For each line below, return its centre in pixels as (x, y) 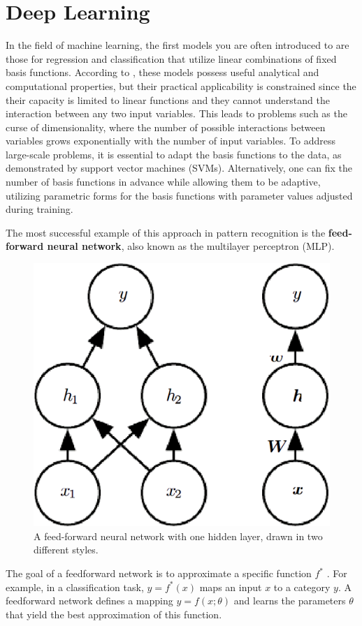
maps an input (231, 587)
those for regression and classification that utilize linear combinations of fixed (171, 58)
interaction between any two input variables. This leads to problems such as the (176, 113)
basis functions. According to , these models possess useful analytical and (162, 72)
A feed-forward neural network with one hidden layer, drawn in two (178, 536)
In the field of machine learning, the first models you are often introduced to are (178, 45)
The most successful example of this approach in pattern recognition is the (166, 232)
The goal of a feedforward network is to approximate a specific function (159, 573)
